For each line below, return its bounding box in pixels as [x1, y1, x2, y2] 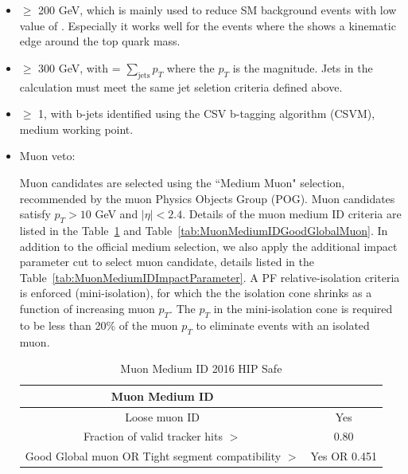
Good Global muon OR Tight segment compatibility [25, 448, 282, 464]
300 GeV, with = [38, 59, 121, 76]
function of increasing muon [19, 300, 155, 316]
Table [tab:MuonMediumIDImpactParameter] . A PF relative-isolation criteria [19, 268, 400, 285]
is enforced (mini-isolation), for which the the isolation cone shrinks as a [19, 284, 372, 301]
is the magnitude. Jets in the [232, 59, 373, 76]
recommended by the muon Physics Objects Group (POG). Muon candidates [19, 190, 395, 206]
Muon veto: [19, 147, 76, 164]
